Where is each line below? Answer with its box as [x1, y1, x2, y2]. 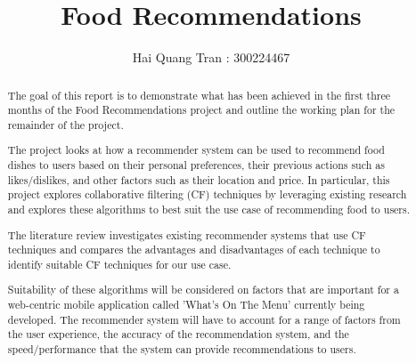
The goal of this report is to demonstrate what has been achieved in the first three [7, 87, 390, 102]
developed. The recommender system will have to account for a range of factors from [7, 311, 401, 327]
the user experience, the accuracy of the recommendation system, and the [7, 327, 349, 342]
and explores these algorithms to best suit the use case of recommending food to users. [7, 202, 411, 216]
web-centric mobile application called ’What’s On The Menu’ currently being [7, 297, 365, 312]
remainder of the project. [7, 117, 124, 132]
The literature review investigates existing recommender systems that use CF [7, 227, 366, 242]
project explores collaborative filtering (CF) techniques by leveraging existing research [7, 187, 407, 202]
